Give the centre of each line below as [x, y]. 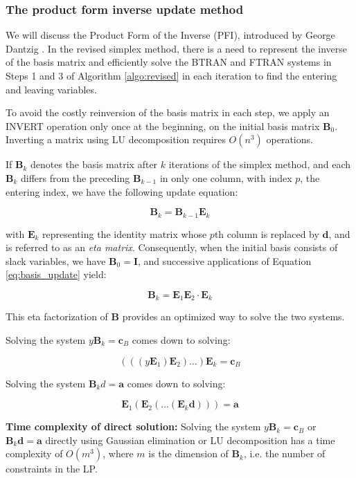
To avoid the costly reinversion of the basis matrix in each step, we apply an [168, 112]
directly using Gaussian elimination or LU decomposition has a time [190, 440]
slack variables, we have [56, 260]
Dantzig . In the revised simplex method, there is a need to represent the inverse [177, 48]
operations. [290, 139]
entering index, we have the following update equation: [122, 191]
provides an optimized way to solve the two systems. [233, 316]
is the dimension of [188, 453]
